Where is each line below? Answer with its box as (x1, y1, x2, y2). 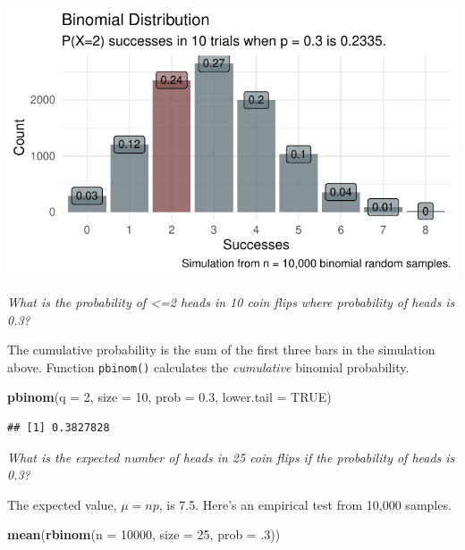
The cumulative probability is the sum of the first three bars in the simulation (7, 340, 435, 359)
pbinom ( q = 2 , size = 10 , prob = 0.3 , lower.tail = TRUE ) (7, 387, 332, 406)
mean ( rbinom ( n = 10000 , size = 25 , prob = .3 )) (7, 525, 281, 544)
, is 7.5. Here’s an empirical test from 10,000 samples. (158, 495, 452, 513)
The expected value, (7, 495, 117, 513)
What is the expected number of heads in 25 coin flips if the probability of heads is (7, 447, 455, 466)
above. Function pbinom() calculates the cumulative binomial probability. (7, 357, 410, 376)
